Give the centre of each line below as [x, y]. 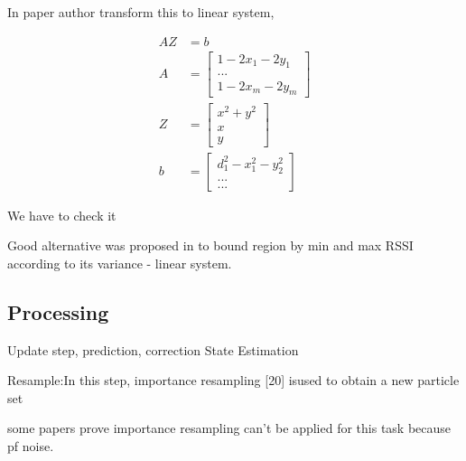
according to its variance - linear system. [120, 263]
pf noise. [31, 445]
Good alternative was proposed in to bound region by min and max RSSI [210, 245]
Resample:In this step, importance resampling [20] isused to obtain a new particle [233, 380]
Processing [58, 311]
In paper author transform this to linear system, [141, 12]
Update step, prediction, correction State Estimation [153, 349]
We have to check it [62, 215]
